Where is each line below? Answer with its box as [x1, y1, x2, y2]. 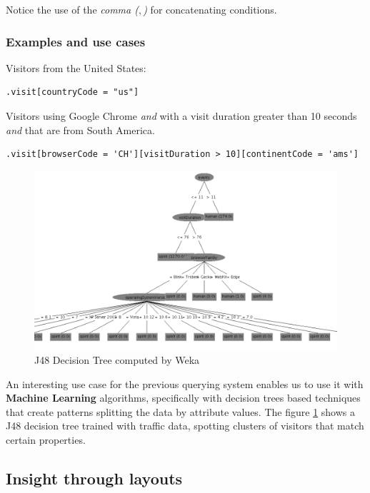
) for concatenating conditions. [143, 2, 277, 16]
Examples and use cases [6, 32, 146, 50]
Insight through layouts [6, 467, 183, 489]
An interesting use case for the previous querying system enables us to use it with [6, 376, 364, 391]
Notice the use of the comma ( [6, 2, 139, 16]
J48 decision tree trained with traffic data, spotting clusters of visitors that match [6, 418, 364, 433]
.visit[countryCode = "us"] [6, 87, 139, 98]
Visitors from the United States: [6, 60, 146, 75]
